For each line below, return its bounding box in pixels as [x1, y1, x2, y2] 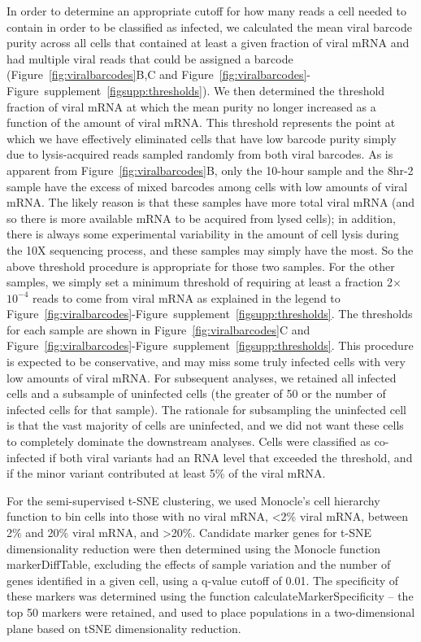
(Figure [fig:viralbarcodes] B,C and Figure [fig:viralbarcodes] [7, 66, 307, 83]
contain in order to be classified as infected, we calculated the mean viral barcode [7, 18, 412, 35]
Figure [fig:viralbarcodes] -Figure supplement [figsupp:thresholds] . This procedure [7, 337, 414, 354]
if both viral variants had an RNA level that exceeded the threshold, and [49, 448, 413, 465]
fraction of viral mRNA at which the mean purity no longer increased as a [7, 98, 376, 115]
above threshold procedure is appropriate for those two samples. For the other [7, 257, 395, 274]
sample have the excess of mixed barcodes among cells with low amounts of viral [7, 177, 408, 194]
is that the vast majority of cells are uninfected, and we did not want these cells [7, 417, 404, 434]
